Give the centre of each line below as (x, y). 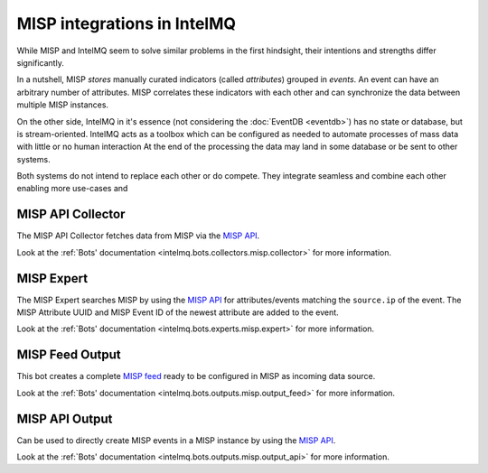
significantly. (41, 62)
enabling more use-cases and (72, 189)
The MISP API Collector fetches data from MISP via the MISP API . (138, 236)
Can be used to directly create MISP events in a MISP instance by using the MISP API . (176, 440)
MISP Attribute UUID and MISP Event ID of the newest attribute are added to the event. (178, 312)
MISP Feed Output (69, 355)
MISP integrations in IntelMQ (127, 23)
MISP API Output (65, 418)
